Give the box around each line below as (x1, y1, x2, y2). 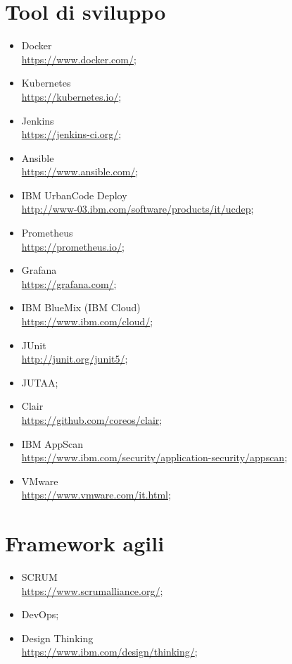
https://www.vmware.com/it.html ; (21, 487, 171, 502)
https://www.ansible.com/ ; (21, 164, 139, 179)
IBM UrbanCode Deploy (21, 187, 127, 202)
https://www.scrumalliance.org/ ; (21, 583, 163, 598)
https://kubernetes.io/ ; (21, 89, 122, 104)
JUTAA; (21, 375, 58, 389)
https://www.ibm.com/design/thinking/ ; (21, 644, 198, 659)
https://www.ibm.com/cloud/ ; (21, 314, 153, 329)
